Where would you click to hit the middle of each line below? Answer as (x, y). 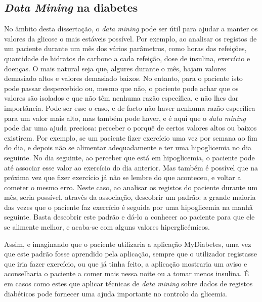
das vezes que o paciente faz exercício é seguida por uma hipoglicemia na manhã (128, 207)
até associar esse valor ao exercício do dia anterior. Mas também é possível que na (131, 167)
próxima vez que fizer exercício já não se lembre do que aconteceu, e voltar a (123, 177)
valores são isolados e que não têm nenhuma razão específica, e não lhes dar (121, 98)
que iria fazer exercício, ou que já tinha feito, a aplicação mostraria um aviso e (126, 263)
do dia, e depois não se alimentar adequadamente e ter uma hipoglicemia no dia (128, 147)
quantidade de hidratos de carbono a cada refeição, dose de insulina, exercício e (127, 58)
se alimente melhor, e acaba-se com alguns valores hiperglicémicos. (107, 227)
